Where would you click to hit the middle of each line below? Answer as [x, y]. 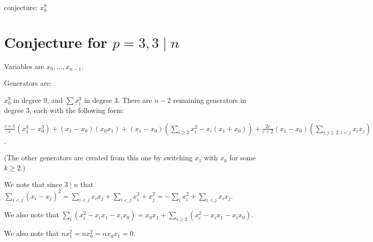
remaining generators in [210, 100]
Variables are [24, 66]
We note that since [33, 184]
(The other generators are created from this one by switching [98, 158]
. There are [135, 100]
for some [243, 158]
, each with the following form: [77, 110]
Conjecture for [56, 42]
